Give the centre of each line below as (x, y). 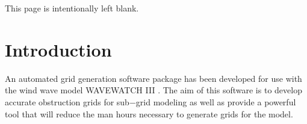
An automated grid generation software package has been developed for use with (153, 78)
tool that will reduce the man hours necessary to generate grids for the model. (149, 113)
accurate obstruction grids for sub (67, 101)
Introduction (58, 49)
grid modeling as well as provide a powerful (216, 101)
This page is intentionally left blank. (72, 8)
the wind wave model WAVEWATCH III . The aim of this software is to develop (153, 90)
